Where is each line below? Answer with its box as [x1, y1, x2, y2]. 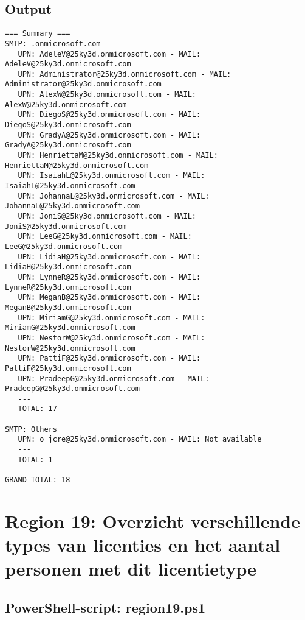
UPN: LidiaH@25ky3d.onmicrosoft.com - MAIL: [18, 252, 201, 261]
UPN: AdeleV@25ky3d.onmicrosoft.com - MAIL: [18, 49, 201, 58]
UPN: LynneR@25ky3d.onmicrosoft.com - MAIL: [18, 272, 201, 281]
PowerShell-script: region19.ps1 [5, 597, 206, 616]
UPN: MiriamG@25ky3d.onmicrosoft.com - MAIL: [18, 313, 205, 322]
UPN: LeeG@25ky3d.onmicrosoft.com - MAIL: [18, 232, 192, 241]
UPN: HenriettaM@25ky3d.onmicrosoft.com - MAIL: [18, 151, 218, 160]
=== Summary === [5, 29, 70, 38]
